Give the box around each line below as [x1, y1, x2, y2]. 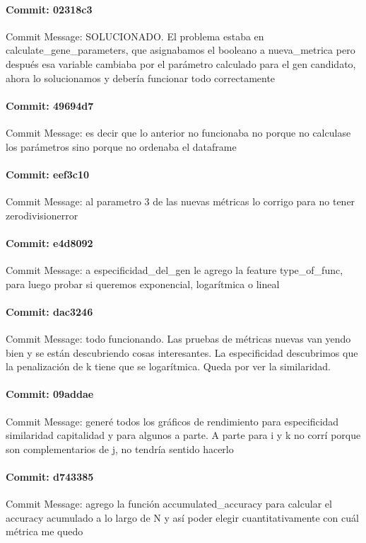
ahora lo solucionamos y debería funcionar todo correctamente [6, 70, 276, 85]
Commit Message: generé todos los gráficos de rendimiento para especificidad [6, 413, 339, 428]
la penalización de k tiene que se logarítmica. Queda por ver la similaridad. [6, 359, 331, 374]
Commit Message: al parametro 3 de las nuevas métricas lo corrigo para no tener [6, 193, 355, 208]
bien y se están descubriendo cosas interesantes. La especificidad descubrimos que [6, 345, 358, 360]
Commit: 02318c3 [6, 1, 93, 16]
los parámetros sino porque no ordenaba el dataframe [6, 139, 237, 154]
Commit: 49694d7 [6, 98, 94, 113]
